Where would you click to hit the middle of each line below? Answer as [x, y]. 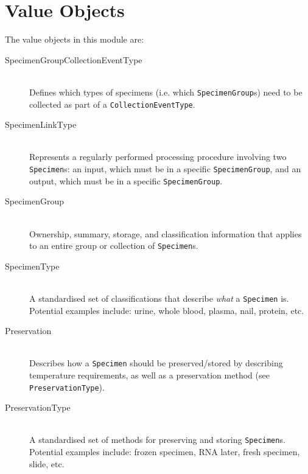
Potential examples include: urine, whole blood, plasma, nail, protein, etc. [167, 310]
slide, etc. [47, 463]
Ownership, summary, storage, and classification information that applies [166, 233]
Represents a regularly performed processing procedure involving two [158, 157]
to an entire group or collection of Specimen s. [114, 246]
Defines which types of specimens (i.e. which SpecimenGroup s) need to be [166, 92]
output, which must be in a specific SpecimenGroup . [126, 180]
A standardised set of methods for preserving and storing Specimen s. [157, 440]
